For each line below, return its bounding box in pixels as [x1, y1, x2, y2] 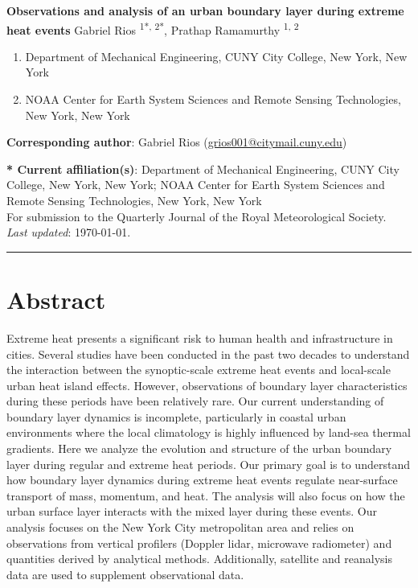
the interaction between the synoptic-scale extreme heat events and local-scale [6, 361, 391, 378]
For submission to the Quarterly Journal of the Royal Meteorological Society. [6, 208, 387, 224]
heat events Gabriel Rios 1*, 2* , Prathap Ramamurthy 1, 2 [6, 19, 299, 38]
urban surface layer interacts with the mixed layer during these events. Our [6, 503, 378, 520]
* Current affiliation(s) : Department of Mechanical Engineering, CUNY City [6, 160, 400, 177]
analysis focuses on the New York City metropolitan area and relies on [6, 519, 354, 536]
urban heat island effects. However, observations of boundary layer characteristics [6, 376, 408, 393]
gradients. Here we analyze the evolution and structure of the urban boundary [6, 440, 392, 457]
